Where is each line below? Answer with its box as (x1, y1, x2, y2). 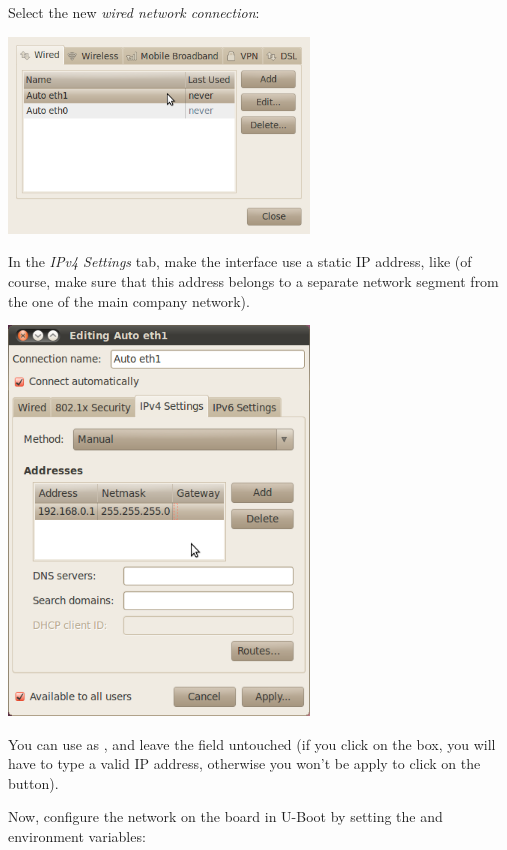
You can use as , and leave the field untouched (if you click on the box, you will (8, 733, 496, 754)
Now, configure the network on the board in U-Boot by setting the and (8, 806, 443, 827)
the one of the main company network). (8, 290, 250, 311)
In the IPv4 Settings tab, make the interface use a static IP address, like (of (8, 251, 472, 272)
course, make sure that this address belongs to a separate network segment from (8, 270, 499, 291)
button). (8, 772, 59, 793)
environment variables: (8, 826, 146, 847)
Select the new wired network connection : (8, 2, 260, 22)
